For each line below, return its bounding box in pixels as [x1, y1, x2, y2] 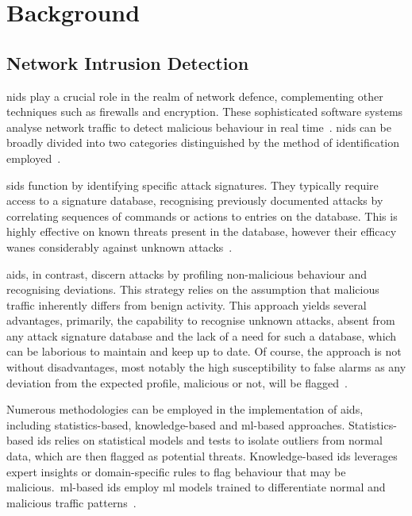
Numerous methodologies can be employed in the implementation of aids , [6, 401, 364, 418]
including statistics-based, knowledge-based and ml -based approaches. [6, 416, 345, 433]
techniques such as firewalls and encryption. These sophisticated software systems [6, 103, 403, 120]
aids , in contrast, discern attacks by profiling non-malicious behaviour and [6, 265, 368, 282]
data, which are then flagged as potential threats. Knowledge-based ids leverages [6, 448, 398, 464]
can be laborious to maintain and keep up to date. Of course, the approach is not [6, 343, 402, 360]
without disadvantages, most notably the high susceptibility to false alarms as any [6, 359, 406, 375]
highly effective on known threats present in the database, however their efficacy [6, 223, 397, 240]
